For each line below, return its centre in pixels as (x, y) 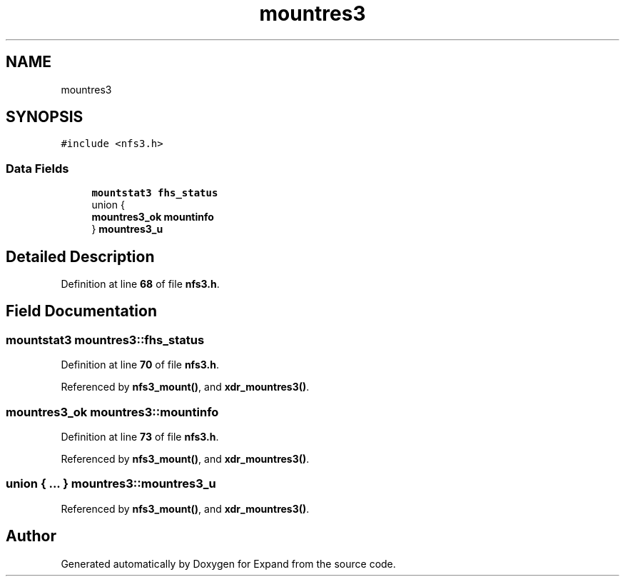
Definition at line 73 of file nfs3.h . (140, 437)
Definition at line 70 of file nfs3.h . (140, 365)
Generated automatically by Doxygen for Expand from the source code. (228, 563)
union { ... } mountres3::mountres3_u (111, 484)
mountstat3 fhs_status (155, 193)
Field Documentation (81, 311)
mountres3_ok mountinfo (153, 217)
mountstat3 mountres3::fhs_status (105, 340)
